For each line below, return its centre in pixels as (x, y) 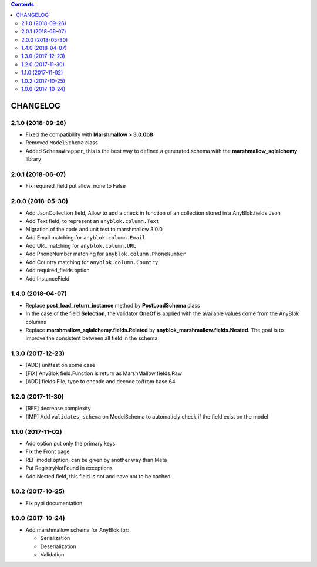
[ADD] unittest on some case (60, 365)
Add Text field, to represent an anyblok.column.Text (92, 221)
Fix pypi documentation (54, 503)
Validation (52, 554)
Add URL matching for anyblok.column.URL (81, 246)
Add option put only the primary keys (70, 443)
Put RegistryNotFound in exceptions (69, 468)
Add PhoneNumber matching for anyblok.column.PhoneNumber (106, 254)
